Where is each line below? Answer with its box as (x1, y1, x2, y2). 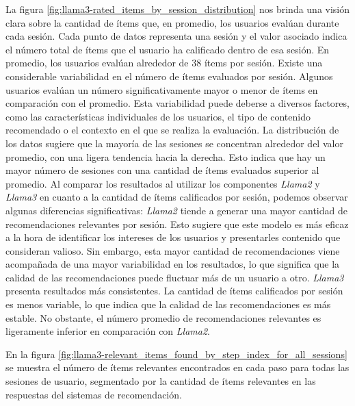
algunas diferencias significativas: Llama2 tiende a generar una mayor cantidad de (5, 203, 347, 217)
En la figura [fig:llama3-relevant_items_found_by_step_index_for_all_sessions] (5, 346, 347, 361)
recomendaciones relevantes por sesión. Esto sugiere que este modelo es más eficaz (5, 216, 349, 231)
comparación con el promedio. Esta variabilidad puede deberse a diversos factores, (5, 96, 350, 110)
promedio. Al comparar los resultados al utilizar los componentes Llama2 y (5, 176, 320, 190)
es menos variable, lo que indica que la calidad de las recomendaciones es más (5, 297, 331, 312)
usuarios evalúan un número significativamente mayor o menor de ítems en (5, 82, 318, 97)
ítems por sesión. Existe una (204, 55, 323, 70)
